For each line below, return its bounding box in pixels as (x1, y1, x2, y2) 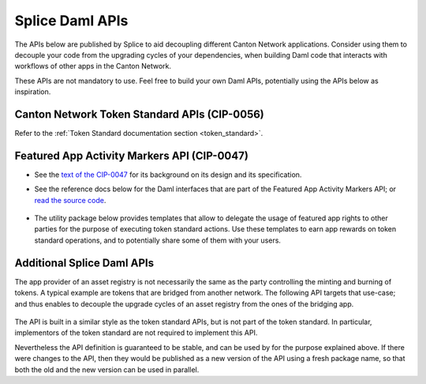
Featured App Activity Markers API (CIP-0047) (14, 149, 248, 162)
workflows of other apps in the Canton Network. (14, 62, 172, 71)
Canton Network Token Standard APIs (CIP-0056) (14, 107, 264, 121)
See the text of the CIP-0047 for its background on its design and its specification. (34, 170, 302, 179)
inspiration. (14, 87, 51, 96)
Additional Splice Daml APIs (14, 256, 154, 269)
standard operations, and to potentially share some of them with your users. (34, 235, 282, 245)
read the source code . (34, 195, 106, 205)
